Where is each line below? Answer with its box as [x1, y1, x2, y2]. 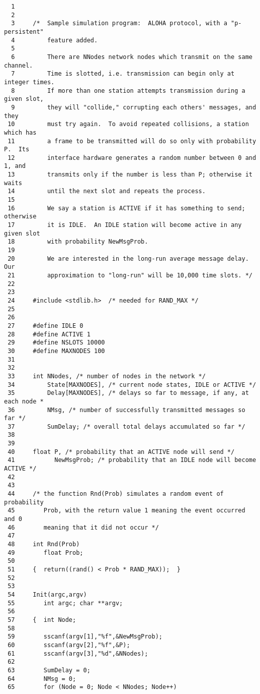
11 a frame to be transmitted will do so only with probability [8, 137, 256, 145]
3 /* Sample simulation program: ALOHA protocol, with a [11, 20, 227, 27]
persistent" [4, 28, 44, 35]
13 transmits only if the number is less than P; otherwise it [8, 171, 252, 179]
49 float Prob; [8, 549, 83, 556]
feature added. [47, 36, 98, 44]
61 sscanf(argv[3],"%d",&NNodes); [8, 650, 148, 657]
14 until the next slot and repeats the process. [8, 188, 206, 195]
